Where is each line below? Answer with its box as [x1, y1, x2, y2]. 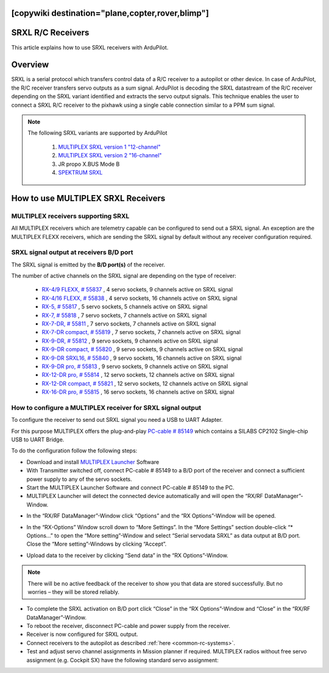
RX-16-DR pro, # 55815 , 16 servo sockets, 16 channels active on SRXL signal [41, 388, 235, 396]
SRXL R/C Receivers [11, 27, 90, 38]
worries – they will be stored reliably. [27, 588, 120, 596]
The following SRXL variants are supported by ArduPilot [27, 129, 168, 137]
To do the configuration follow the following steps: [11, 447, 138, 454]
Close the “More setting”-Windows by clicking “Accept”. [26, 540, 167, 548]
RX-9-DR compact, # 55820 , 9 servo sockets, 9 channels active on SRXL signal [41, 346, 243, 353]
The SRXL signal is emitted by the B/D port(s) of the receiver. [11, 261, 166, 268]
